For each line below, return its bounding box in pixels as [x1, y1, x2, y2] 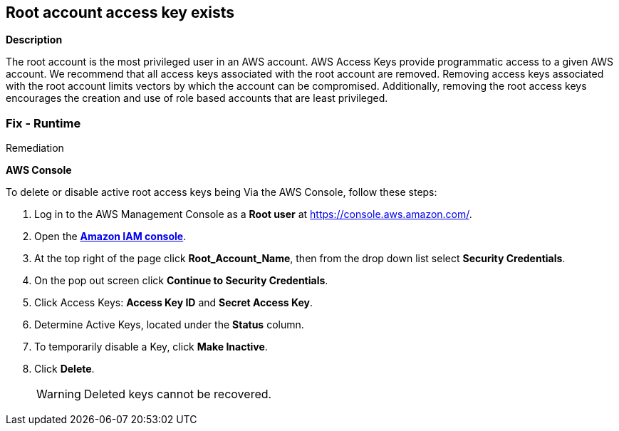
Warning [36, 387, 81, 402]
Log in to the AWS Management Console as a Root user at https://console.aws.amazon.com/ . [34, 208, 472, 221]
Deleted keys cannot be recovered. [83, 387, 272, 402]
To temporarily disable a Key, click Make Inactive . [34, 341, 268, 353]
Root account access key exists [6, 4, 234, 21]
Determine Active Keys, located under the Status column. [34, 318, 304, 331]
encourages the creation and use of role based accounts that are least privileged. [6, 92, 388, 105]
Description [6, 33, 63, 46]
